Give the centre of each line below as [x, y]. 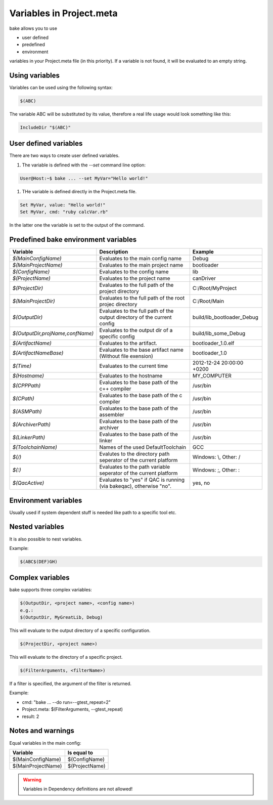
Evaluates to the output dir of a [136, 330]
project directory [119, 291]
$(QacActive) [28, 483]
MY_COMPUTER [212, 376]
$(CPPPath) [27, 386]
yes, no [201, 483]
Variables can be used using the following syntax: [61, 88]
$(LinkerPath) [29, 438]
